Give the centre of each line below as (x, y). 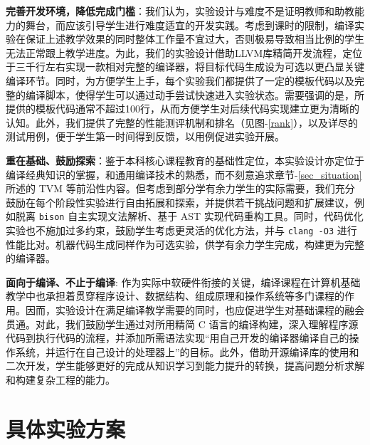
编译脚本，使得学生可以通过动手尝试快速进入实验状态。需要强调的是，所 (195, 94)
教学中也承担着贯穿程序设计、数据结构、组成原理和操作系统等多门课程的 (175, 296)
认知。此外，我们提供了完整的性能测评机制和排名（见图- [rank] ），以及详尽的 (182, 122)
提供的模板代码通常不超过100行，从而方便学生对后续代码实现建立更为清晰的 (183, 109)
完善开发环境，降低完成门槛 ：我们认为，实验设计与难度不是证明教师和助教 (180, 11)
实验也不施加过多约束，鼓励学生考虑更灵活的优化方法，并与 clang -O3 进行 (181, 230)
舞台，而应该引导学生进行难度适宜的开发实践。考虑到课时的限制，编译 (190, 25)
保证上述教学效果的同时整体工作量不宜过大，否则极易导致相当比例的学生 (195, 39)
